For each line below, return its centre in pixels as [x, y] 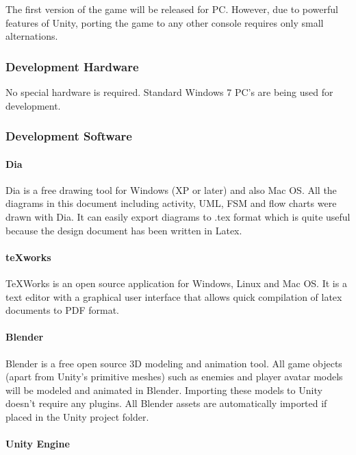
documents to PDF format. [62, 310]
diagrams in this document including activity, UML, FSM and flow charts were [171, 203]
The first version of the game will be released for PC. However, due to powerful [172, 9]
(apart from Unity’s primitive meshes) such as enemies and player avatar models [174, 377]
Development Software [69, 136]
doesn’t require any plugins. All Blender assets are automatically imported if [166, 403]
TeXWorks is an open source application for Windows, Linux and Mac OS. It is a [176, 283]
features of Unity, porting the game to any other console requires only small [165, 22]
